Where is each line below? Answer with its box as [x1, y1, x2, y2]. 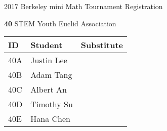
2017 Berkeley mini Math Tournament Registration [4, 1, 163, 11]
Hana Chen [30, 113, 70, 125]
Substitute [80, 39, 123, 51]
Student [30, 39, 63, 51]
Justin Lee [30, 54, 67, 66]
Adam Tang [30, 69, 72, 81]
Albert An [30, 83, 67, 96]
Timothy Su [30, 98, 73, 110]
